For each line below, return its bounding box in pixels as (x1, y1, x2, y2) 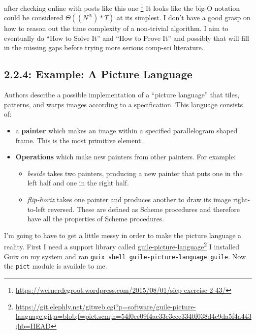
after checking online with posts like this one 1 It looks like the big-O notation (4, 1, 240, 13)
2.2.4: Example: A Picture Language (4, 66, 192, 82)
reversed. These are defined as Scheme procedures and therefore (48, 204, 240, 214)
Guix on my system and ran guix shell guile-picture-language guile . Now (4, 251, 246, 261)
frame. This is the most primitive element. (15, 135, 143, 145)
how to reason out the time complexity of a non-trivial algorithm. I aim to (4, 23, 228, 33)
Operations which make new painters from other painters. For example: (15, 152, 236, 162)
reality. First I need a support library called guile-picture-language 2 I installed (4, 240, 239, 252)
